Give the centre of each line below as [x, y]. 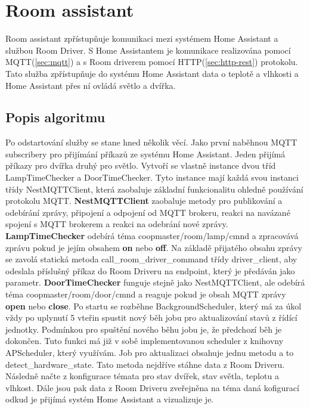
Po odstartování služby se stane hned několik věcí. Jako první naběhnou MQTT [151, 142]
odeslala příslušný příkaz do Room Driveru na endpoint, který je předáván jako [150, 270]
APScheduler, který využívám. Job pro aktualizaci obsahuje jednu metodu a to [150, 352]
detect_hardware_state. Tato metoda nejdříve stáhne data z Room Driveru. [145, 364]
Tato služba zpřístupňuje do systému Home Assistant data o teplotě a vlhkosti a [152, 73]
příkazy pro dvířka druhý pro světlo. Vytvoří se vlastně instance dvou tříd [141, 165]
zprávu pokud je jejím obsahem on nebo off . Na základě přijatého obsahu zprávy [154, 247]
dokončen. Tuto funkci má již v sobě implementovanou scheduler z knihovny [145, 341]
